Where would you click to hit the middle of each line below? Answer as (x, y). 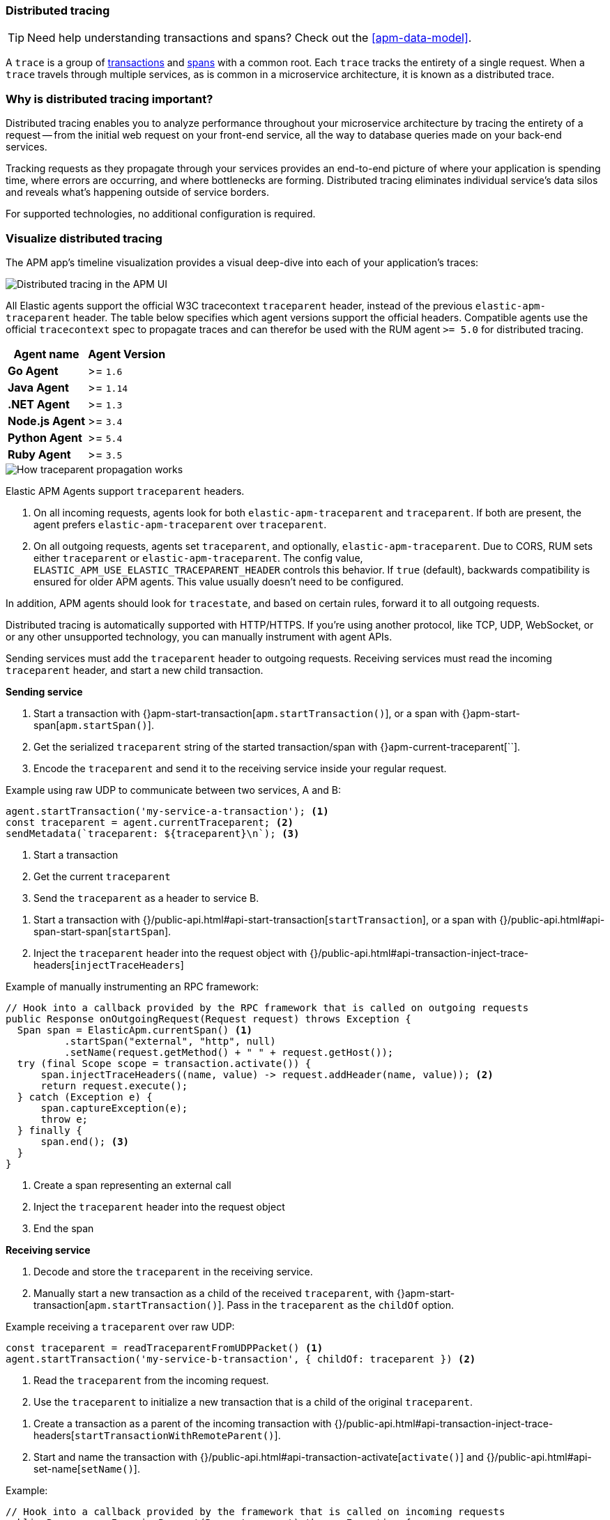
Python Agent (45, 437)
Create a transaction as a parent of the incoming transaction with (183, 1423)
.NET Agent (39, 404)
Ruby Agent (39, 454)
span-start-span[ (73, 931)
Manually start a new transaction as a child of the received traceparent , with (214, 1293)
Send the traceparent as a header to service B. (146, 898)
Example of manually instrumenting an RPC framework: (132, 986)
